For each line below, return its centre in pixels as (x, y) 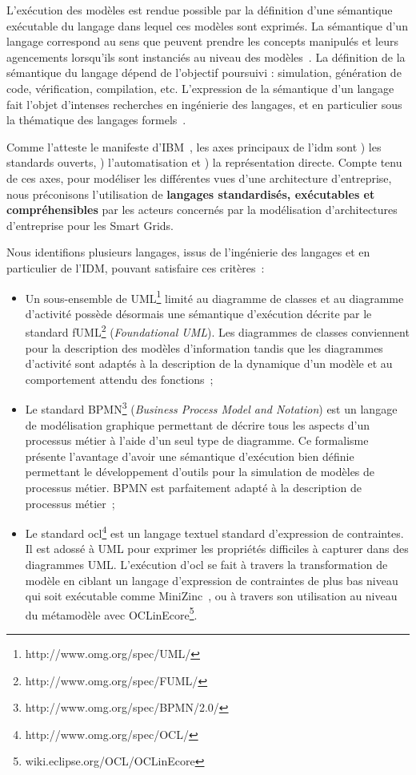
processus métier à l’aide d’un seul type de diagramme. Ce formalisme (197, 440)
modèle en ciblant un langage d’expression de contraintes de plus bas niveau (212, 580)
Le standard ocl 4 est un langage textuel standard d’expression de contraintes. (214, 532)
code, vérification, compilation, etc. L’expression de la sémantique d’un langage (200, 88)
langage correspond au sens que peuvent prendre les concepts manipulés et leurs (202, 41)
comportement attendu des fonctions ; (119, 379)
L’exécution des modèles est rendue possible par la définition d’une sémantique (200, 10)
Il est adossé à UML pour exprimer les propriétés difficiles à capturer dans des (217, 549)
